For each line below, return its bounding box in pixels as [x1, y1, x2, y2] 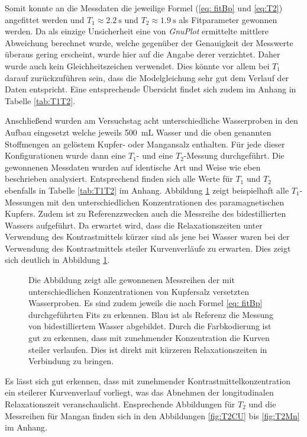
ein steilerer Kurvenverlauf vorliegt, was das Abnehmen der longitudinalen [5, 386, 274, 399]
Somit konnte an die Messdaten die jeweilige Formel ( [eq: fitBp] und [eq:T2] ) [5, 2, 283, 14]
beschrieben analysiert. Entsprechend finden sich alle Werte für [5, 172, 233, 185]
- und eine [136, 149, 173, 162]
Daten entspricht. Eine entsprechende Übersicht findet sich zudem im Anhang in [5, 83, 296, 95]
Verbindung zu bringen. [28, 355, 114, 367]
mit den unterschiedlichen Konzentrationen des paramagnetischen [47, 195, 285, 208]
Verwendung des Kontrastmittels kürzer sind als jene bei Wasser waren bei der [5, 230, 290, 243]
